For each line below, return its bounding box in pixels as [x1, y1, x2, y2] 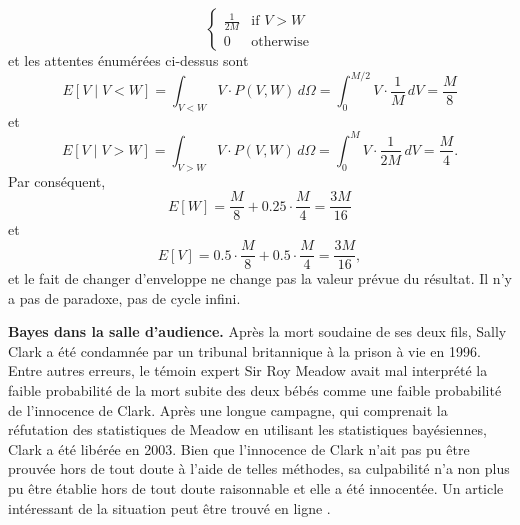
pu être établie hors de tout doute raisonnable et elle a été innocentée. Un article [8, 478, 504, 499]
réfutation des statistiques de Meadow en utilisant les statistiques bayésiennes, [8, 419, 487, 440]
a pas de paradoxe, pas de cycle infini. [8, 287, 241, 308]
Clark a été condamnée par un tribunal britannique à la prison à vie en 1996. [8, 340, 481, 361]
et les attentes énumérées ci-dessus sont [8, 50, 249, 70]
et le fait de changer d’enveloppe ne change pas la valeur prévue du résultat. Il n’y [8, 268, 512, 289]
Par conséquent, [8, 170, 106, 191]
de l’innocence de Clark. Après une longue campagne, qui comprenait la [8, 399, 448, 420]
